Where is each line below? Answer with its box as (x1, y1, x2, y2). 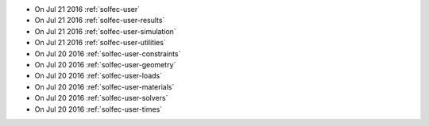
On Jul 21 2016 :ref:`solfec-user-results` (34, 16, 165, 25)
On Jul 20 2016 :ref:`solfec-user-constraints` (34, 48, 181, 59)
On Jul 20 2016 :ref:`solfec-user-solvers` (34, 94, 168, 103)
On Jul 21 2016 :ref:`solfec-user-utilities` (34, 38, 166, 48)
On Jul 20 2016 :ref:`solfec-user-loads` (34, 71, 163, 81)
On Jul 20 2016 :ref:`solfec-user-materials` (34, 82, 175, 91)
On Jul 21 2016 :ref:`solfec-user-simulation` (34, 26, 176, 36)
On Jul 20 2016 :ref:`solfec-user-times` (34, 104, 163, 114)
